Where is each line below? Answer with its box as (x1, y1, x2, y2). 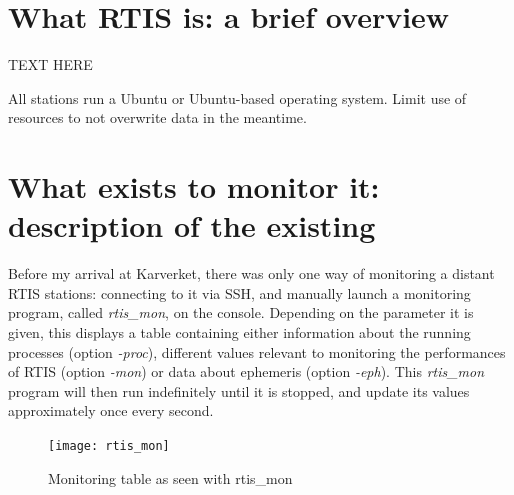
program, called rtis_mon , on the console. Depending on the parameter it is (8, 302, 474, 323)
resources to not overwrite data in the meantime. (8, 107, 307, 128)
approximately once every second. (8, 400, 214, 421)
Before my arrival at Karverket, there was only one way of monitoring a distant (8, 263, 495, 284)
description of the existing (8, 205, 376, 246)
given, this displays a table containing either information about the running (8, 322, 471, 342)
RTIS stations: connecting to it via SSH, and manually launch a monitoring (8, 282, 471, 303)
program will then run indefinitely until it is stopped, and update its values (8, 380, 470, 401)
